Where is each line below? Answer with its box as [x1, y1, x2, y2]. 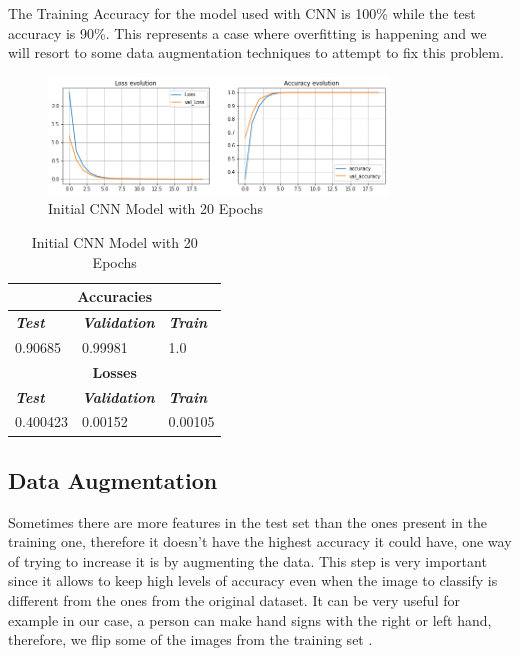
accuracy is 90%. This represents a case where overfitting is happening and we [8, 22, 487, 43]
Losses [92, 361, 137, 382]
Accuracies [77, 286, 153, 307]
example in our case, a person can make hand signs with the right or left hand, [8, 609, 492, 630]
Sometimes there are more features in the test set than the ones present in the [8, 511, 487, 532]
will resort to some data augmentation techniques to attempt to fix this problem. [8, 42, 504, 63]
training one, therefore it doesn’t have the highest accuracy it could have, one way [8, 531, 512, 552]
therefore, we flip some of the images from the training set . [8, 629, 373, 650]
